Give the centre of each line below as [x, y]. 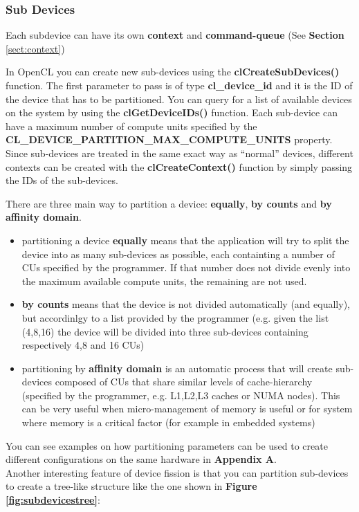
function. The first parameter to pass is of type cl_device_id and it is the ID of [179, 85]
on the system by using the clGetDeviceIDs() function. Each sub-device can [172, 112]
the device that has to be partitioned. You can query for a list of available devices [179, 99]
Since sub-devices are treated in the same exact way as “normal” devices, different [179, 153]
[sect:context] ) [35, 48]
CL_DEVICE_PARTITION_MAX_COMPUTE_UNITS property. [169, 139]
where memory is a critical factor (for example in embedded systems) [168, 422]
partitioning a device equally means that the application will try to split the [185, 240]
